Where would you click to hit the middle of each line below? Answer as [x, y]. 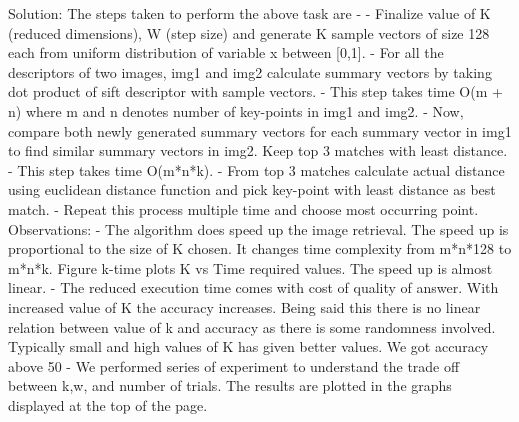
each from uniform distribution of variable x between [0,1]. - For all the [226, 52]
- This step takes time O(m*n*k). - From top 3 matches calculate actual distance [256, 169]
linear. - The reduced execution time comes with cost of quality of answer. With [253, 287]
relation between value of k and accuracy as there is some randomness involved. [252, 326]
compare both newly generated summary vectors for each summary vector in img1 [260, 130]
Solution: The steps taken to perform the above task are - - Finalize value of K [249, 13]
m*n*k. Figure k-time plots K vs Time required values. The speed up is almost [250, 267]
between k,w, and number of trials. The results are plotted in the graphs [230, 385]
